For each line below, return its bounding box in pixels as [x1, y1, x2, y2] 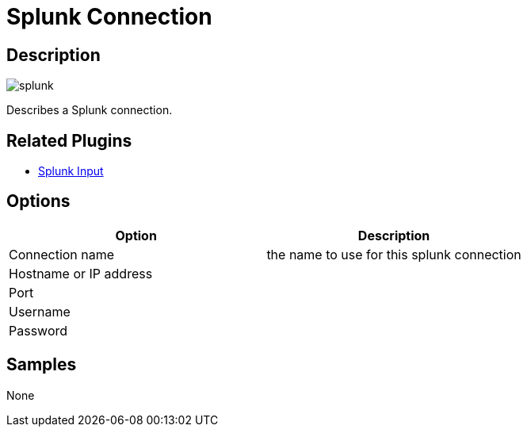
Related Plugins [6, 130, 132, 151]
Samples [6, 354, 77, 375]
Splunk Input [38, 164, 104, 178]
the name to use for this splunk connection [266, 246, 521, 262]
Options [6, 191, 71, 212]
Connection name [9, 246, 115, 262]
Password [9, 322, 68, 339]
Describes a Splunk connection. [6, 103, 173, 117]
